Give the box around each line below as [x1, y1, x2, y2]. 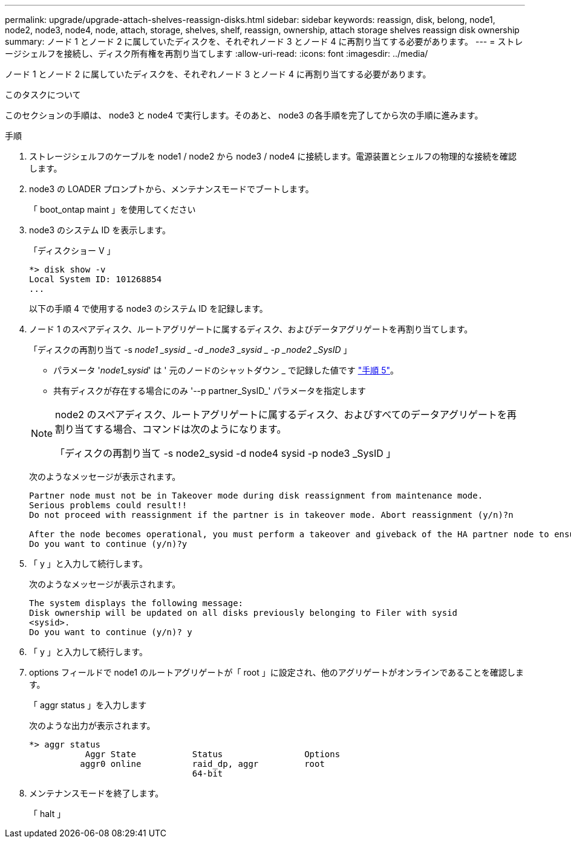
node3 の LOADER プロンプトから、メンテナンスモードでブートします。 [29, 184, 314, 194]
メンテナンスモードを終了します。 [29, 788, 164, 798]
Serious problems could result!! [29, 500, 188, 510]
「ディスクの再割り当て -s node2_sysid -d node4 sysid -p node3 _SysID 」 [55, 447, 396, 459]
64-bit [192, 769, 223, 778]
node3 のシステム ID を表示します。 [29, 225, 171, 235]
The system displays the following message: [29, 598, 244, 608]
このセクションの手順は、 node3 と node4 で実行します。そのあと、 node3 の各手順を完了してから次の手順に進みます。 [5, 110, 483, 120]
